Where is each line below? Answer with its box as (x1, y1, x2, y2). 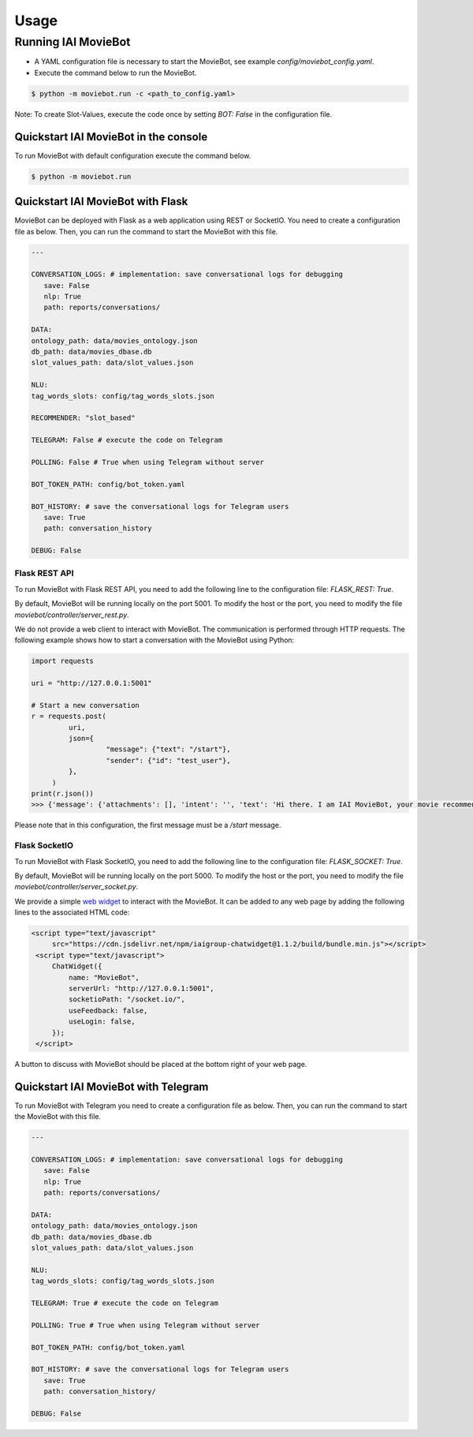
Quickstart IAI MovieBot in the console (14, 130, 208, 144)
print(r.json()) (31, 789, 95, 799)
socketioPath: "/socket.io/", (68, 995, 185, 1004)
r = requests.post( (31, 712, 106, 721)
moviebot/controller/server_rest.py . (14, 610, 129, 619)
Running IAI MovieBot (14, 35, 131, 49)
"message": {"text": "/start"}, (106, 745, 232, 754)
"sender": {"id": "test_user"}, (106, 756, 232, 765)
